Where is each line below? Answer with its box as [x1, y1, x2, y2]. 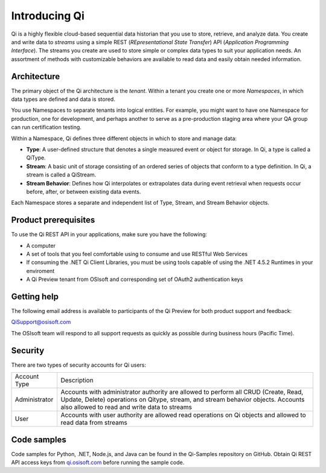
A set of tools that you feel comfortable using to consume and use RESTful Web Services [26, 251, 248, 257]
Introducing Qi [11, 9, 85, 22]
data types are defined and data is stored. [11, 95, 116, 103]
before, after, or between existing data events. [26, 188, 141, 195]
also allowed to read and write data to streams [60, 403, 193, 411]
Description [60, 376, 94, 385]
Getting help [11, 291, 59, 301]
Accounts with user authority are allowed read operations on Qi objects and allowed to [60, 411, 306, 419]
